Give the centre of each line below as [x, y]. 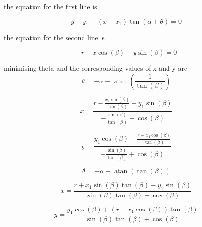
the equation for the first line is [50, 6]
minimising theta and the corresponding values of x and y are [96, 68]
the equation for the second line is [54, 38]
